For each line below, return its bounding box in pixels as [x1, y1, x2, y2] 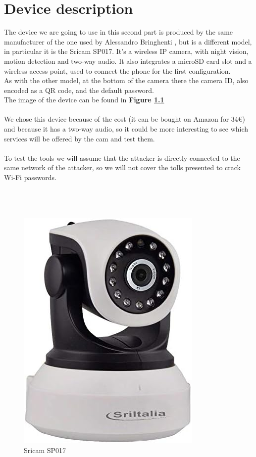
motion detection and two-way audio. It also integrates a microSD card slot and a [4, 55, 252, 66]
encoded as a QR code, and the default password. [4, 85, 154, 95]
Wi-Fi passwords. [4, 172, 56, 183]
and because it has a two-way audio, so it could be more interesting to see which [4, 124, 249, 134]
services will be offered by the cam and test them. [4, 133, 155, 143]
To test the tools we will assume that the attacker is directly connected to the [4, 152, 240, 163]
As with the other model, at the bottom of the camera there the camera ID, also [4, 75, 249, 86]
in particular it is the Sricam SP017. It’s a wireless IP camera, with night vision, [4, 46, 249, 56]
